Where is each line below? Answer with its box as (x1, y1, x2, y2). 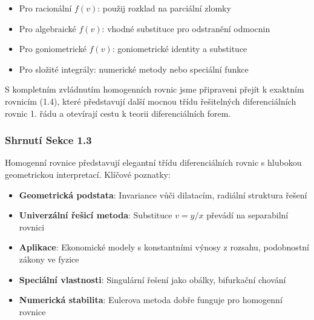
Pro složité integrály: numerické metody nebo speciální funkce (19, 62, 249, 75)
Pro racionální (19, 2, 72, 14)
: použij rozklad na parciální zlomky (97, 2, 231, 14)
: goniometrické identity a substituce (112, 42, 247, 55)
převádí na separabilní (206, 209, 289, 221)
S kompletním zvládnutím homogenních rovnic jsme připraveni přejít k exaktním (5, 83, 304, 96)
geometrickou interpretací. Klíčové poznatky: (5, 168, 171, 180)
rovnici (19, 220, 45, 233)
